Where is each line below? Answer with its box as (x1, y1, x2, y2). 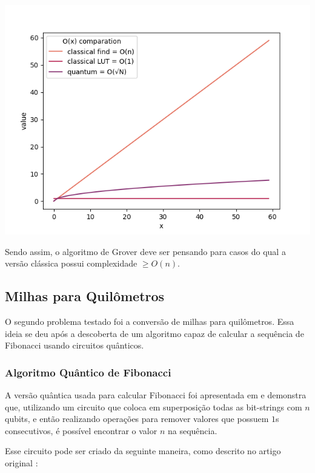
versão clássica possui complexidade (5, 257, 138, 270)
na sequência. (167, 424, 217, 437)
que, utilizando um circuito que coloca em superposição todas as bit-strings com (5, 400, 302, 413)
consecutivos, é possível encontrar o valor (5, 424, 157, 437)
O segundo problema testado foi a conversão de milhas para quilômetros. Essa (5, 315, 294, 327)
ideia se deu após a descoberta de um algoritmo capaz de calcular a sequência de (5, 327, 304, 339)
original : (5, 456, 38, 469)
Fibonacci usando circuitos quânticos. (5, 339, 144, 352)
